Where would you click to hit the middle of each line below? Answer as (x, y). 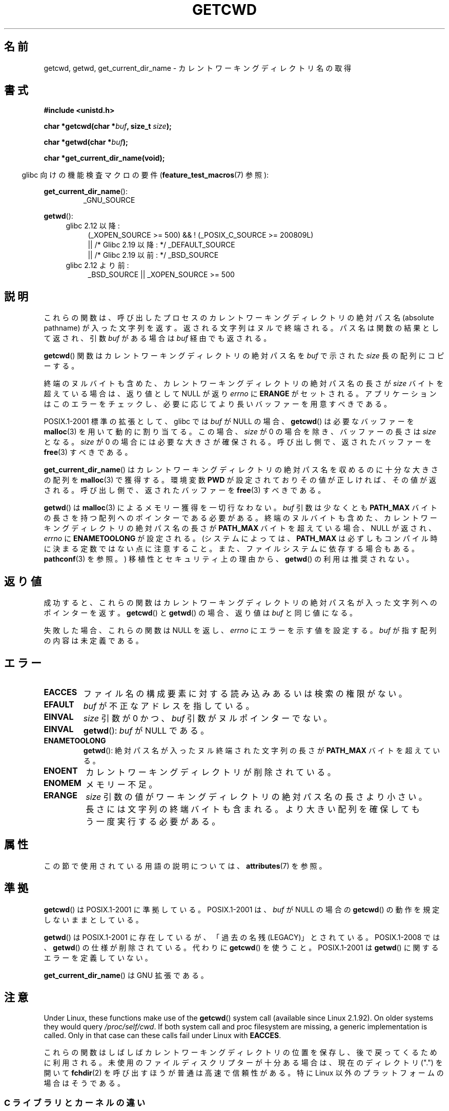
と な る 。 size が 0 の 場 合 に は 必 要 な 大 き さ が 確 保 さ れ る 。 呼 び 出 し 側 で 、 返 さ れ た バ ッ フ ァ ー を (238, 442)
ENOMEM (62, 783)
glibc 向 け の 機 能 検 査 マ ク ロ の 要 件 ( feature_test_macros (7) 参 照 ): (145, 175)
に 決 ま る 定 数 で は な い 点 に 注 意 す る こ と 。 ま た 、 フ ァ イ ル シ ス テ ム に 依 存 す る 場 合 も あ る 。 (231, 549)
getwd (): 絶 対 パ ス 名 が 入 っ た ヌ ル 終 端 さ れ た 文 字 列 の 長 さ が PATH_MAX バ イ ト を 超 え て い (262, 750)
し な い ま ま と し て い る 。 (93, 920)
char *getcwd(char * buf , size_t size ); (108, 126)
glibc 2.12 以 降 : (93, 226)
